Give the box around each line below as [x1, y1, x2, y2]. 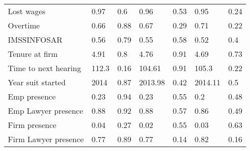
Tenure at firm [8, 48, 58, 59]
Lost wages [8, 5, 46, 17]
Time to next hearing [8, 62, 81, 74]
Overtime [8, 20, 40, 31]
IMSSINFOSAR [8, 34, 63, 45]
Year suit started [8, 76, 66, 88]
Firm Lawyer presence [8, 133, 84, 145]
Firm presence [8, 119, 56, 130]
